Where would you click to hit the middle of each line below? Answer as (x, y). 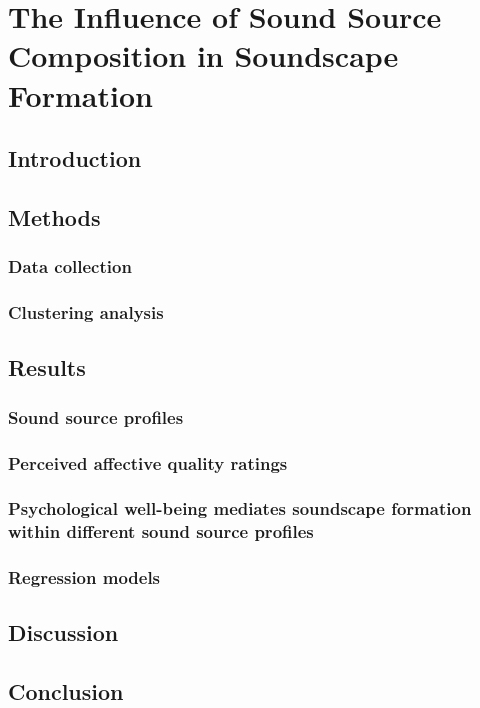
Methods (54, 216)
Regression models (84, 577)
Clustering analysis (86, 312)
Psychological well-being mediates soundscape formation (240, 508)
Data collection (70, 266)
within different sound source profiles (161, 531)
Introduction (75, 158)
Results (47, 367)
